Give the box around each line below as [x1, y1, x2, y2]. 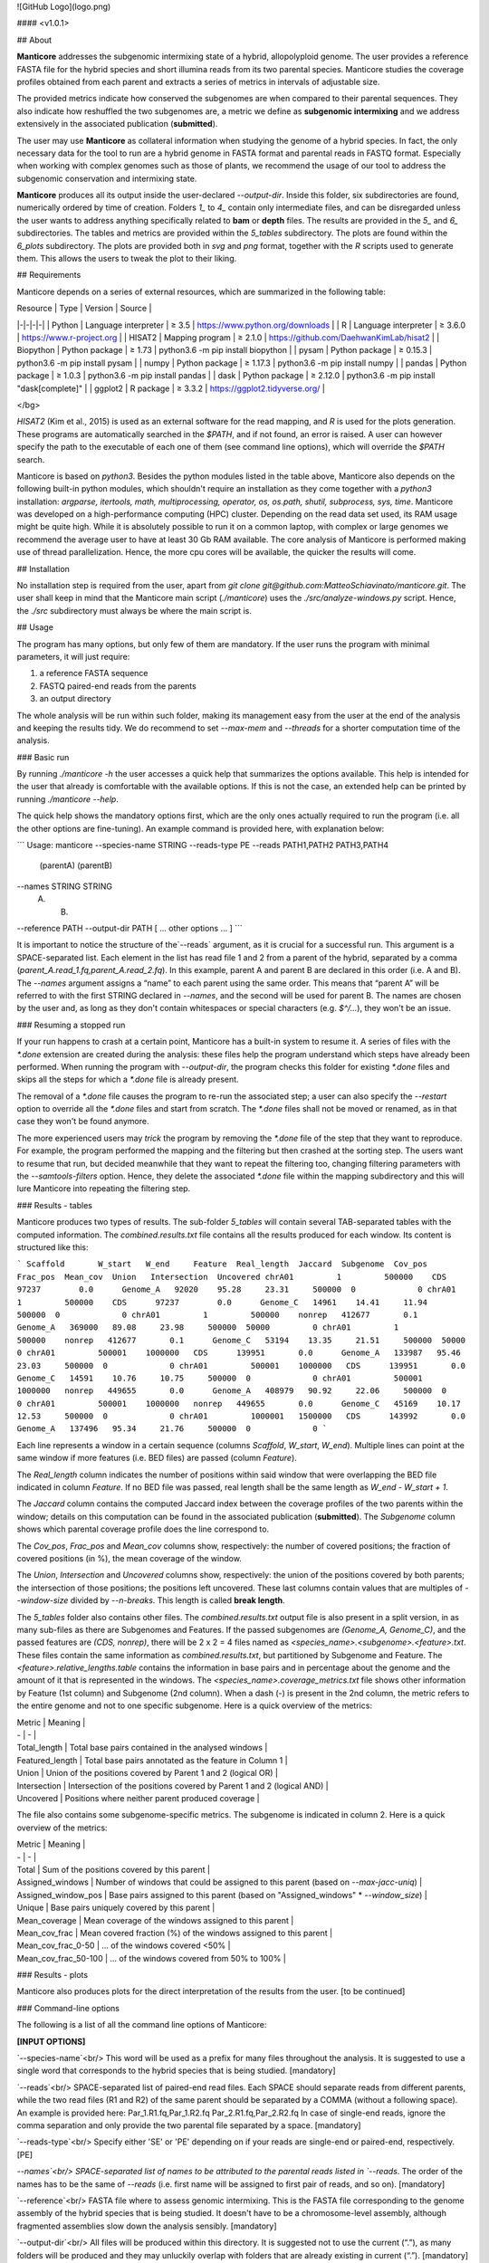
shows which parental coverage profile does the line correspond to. [16, 1523, 270, 1534]
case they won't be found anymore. [16, 1116, 149, 1127]
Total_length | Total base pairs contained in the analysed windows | [16, 1743, 268, 1753]
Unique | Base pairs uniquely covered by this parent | [16, 1902, 216, 1914]
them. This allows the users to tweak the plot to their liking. [16, 253, 237, 264]
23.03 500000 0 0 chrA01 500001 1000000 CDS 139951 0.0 [16, 1361, 466, 1370]
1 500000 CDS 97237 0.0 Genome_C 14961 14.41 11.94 [16, 1297, 427, 1307]
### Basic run [16, 751, 70, 762]
